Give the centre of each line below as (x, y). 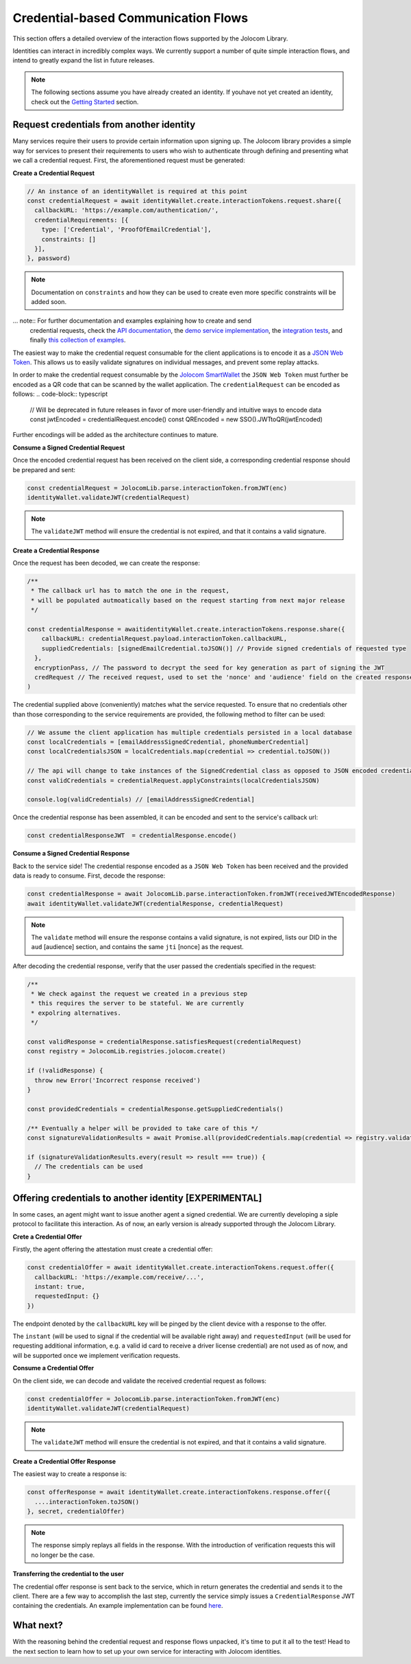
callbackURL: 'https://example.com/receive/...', (120, 1277)
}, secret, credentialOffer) (76, 1511)
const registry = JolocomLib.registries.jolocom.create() (126, 1051)
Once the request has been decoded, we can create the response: (106, 563)
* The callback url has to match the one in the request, (130, 591)
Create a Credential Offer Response (64, 1461)
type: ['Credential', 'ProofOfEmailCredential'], (126, 230)
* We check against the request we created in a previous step (139, 994)
